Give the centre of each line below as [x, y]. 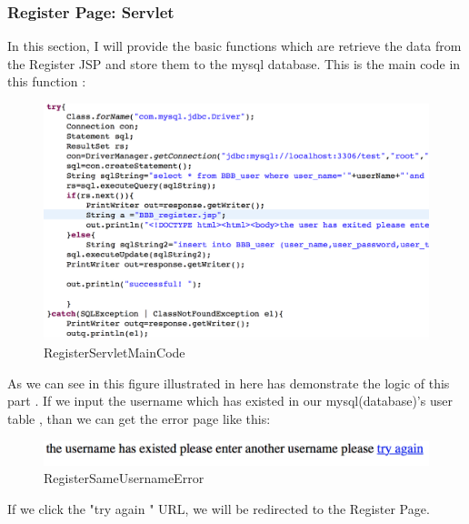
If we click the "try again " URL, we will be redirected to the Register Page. [219, 508]
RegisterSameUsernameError [124, 478]
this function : [47, 81]
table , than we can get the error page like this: [139, 418]
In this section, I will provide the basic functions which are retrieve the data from [234, 46]
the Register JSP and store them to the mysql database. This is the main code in [234, 63]
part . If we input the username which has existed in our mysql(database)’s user [230, 401]
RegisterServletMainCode [115, 353]
